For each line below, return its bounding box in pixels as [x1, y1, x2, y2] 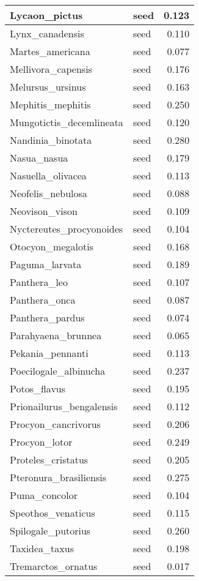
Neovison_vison [10, 204, 78, 218]
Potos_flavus [10, 381, 66, 395]
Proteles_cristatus [10, 452, 89, 467]
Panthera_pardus [10, 310, 85, 324]
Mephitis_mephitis [10, 97, 91, 111]
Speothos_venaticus [10, 506, 95, 520]
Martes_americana [10, 44, 90, 58]
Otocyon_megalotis [10, 239, 93, 253]
